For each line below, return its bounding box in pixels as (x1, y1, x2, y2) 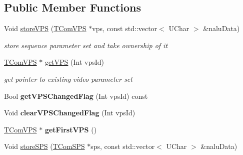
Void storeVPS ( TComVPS (4, 23, 86, 34)
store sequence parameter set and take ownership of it (4, 40, 168, 50)
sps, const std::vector (90, 141, 155, 151)
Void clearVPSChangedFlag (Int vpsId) (4, 107, 135, 118)
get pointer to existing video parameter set (4, 73, 132, 84)
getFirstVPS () (44, 124, 97, 134)
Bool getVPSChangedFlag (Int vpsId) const (4, 90, 148, 101)
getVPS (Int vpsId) (44, 57, 104, 67)
